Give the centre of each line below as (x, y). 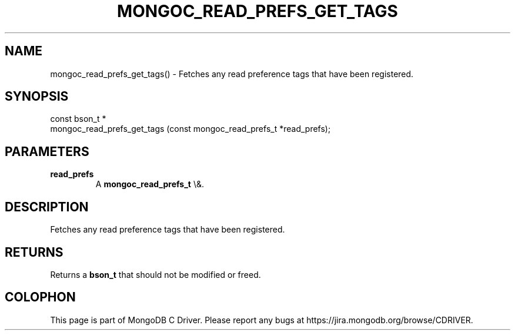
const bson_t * (78, 119)
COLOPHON (40, 297)
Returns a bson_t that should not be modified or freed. (155, 274)
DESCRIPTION (47, 207)
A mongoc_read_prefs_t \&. (150, 184)
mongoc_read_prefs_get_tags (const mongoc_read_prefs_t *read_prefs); (190, 129)
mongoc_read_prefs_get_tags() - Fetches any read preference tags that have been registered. (232, 74)
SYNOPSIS (37, 97)
